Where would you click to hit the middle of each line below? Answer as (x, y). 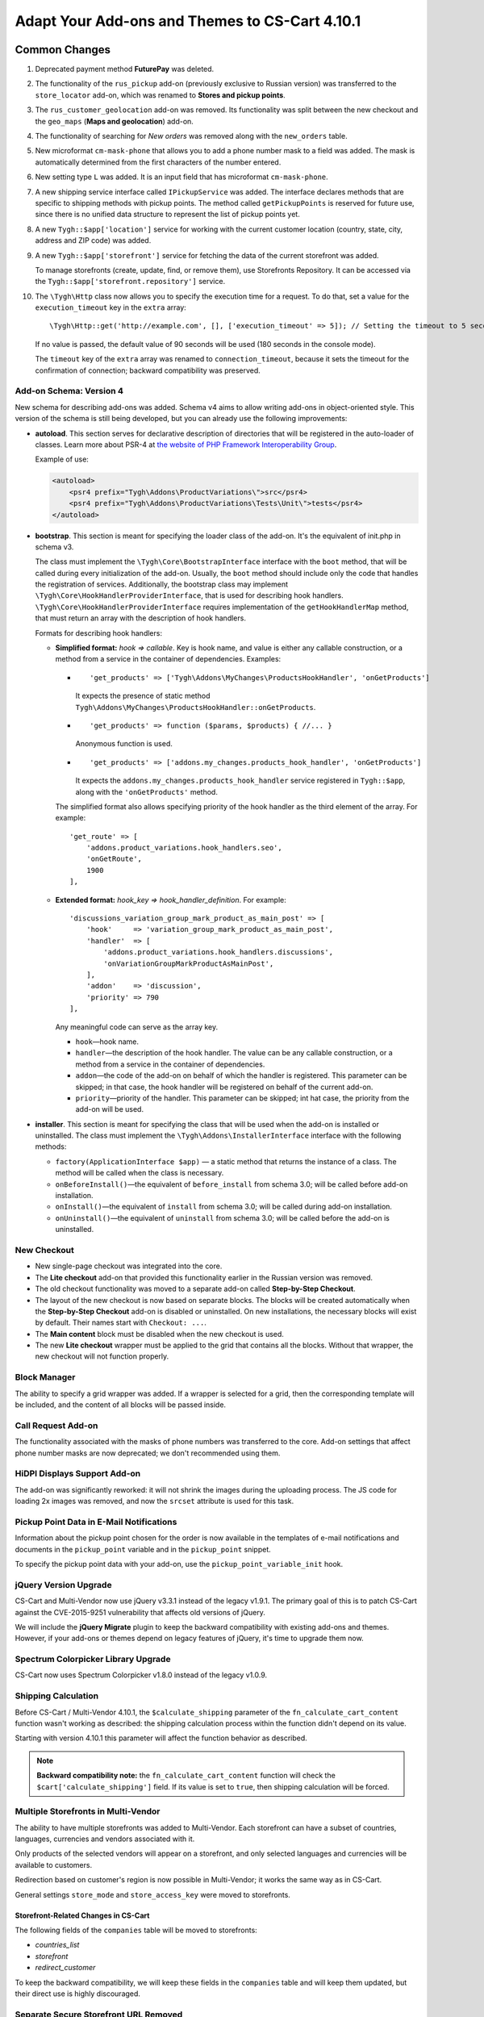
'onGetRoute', (114, 859)
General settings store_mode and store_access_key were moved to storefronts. (152, 1894)
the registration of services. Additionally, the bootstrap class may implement (162, 584)
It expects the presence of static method (143, 696)
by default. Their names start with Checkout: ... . (121, 1322)
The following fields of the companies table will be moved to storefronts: (136, 1930)
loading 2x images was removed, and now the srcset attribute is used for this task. (154, 1501)
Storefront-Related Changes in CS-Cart (82, 1915)
